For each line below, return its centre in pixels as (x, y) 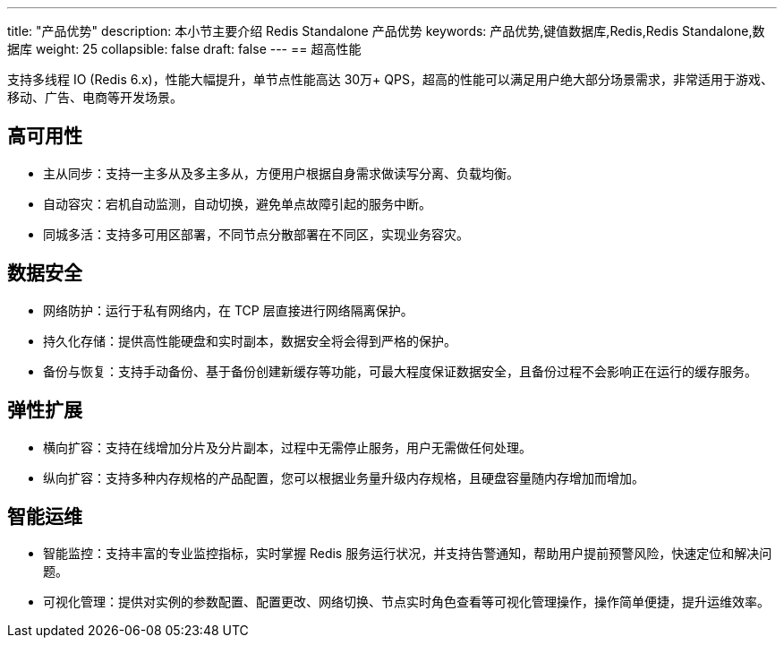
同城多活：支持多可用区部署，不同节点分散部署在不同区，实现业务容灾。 (256, 234)
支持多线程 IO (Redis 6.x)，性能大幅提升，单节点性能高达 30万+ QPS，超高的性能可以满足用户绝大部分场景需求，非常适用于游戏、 (390, 79)
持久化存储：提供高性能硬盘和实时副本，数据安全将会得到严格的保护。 (250, 340)
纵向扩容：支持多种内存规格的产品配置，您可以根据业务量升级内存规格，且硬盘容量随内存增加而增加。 (344, 477)
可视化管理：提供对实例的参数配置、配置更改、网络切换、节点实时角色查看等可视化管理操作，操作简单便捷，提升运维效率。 (406, 602)
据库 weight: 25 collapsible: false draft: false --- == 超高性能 (184, 49)
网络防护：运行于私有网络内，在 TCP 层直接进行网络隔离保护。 (228, 310)
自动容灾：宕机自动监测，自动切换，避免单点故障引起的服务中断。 (237, 203)
